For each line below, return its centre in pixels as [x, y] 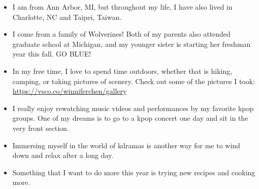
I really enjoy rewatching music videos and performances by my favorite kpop [133, 108]
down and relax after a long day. [63, 155]
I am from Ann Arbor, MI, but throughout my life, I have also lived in [122, 7]
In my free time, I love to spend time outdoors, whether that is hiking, [122, 71]
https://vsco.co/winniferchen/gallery [70, 91]
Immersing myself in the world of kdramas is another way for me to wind [126, 145]
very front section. [41, 128]
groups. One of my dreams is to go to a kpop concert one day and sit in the [130, 118]
